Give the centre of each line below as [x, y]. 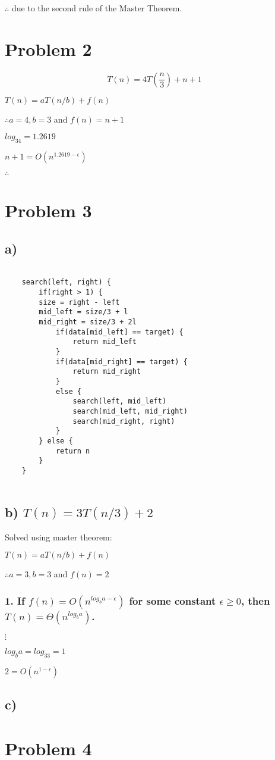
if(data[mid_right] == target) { [121, 362]
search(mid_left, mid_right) [130, 411]
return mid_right [107, 372]
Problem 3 [48, 210]
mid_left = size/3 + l [83, 312]
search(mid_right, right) [124, 421]
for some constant [173, 600]
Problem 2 [48, 49]
